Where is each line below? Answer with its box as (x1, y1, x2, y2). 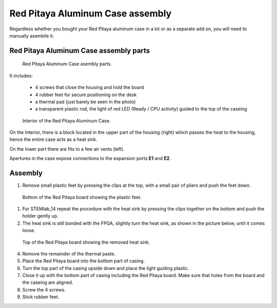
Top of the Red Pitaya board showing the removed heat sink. (22, 239, 150, 245)
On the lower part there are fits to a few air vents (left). (9, 146, 125, 152)
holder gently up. (22, 213, 58, 219)
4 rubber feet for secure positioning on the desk (35, 92, 137, 98)
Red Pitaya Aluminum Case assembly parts (9, 46, 150, 55)
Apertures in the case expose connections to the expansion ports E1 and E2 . (9, 155, 171, 161)
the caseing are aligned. (22, 279, 73, 285)
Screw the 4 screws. (22, 286, 66, 293)
